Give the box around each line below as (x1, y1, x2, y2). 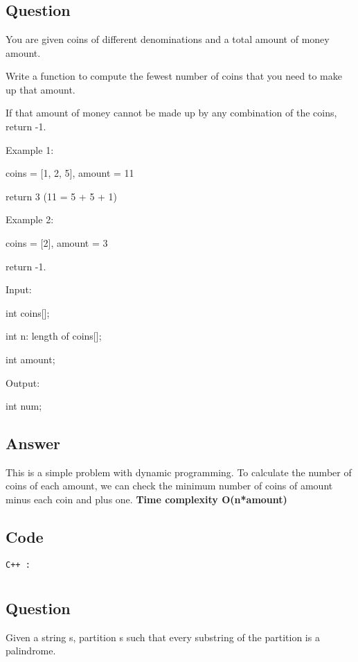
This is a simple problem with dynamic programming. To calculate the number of (6, 464, 352, 479)
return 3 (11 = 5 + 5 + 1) (6, 189, 118, 203)
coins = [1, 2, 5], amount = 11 (6, 166, 134, 180)
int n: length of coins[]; (6, 329, 102, 343)
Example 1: (6, 142, 54, 157)
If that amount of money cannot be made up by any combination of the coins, (6, 105, 337, 120)
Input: (6, 282, 32, 297)
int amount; (6, 351, 55, 366)
